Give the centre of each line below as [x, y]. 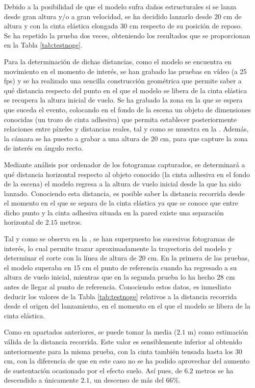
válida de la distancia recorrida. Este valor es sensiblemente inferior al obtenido [123, 341]
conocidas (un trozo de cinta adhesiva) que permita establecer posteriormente [120, 119]
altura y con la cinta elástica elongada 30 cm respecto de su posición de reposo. [123, 26]
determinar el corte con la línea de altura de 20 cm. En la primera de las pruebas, [127, 258]
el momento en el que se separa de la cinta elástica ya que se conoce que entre [121, 203]
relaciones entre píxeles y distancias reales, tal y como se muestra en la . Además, [126, 129]
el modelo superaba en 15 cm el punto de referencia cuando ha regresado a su [120, 267]
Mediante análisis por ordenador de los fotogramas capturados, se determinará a [125, 164]
